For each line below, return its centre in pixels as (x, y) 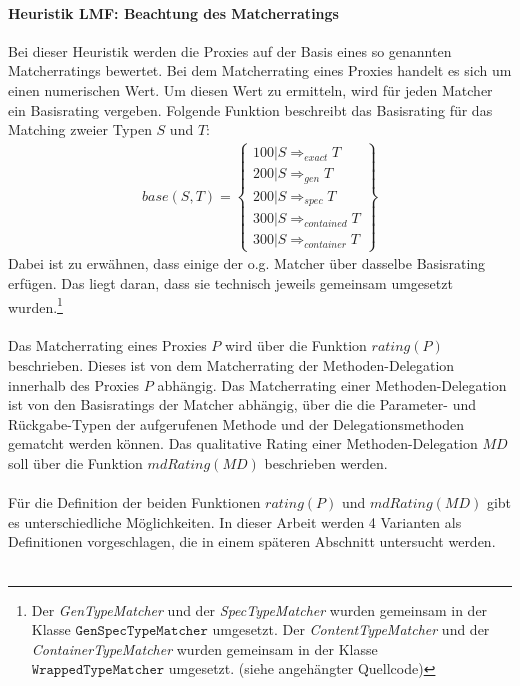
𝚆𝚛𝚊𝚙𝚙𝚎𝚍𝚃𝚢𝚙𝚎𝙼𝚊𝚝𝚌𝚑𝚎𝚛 (98, 670)
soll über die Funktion (75, 462)
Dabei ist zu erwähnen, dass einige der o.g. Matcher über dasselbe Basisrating (247, 263)
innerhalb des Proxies (74, 384)
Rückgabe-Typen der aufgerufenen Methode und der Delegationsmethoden (236, 423)
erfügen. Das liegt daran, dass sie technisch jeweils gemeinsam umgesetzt (230, 282)
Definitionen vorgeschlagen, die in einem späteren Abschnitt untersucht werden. (252, 541)
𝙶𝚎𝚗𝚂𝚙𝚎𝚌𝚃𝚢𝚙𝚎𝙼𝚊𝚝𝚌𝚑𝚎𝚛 (141, 631)
